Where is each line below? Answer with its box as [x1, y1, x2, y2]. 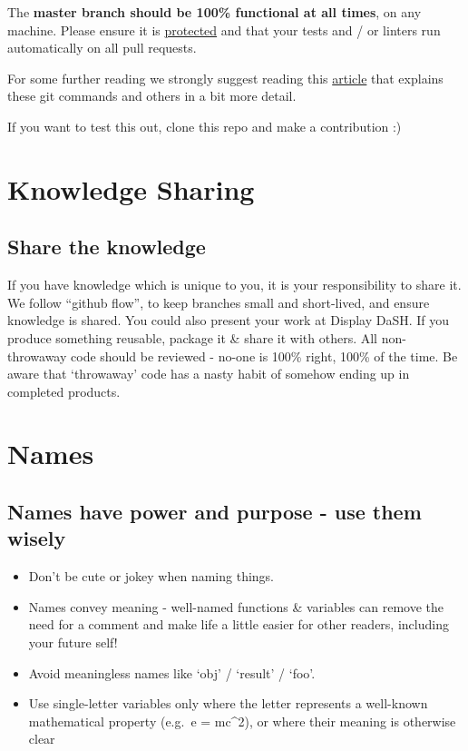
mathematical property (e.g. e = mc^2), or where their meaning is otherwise [28, 711, 456, 730]
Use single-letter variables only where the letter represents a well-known [28, 694, 428, 713]
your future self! [28, 633, 118, 652]
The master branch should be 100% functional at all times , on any [7, 3, 422, 21]
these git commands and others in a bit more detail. [7, 86, 297, 105]
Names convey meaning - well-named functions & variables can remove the [28, 597, 444, 616]
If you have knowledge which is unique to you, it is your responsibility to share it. [7, 275, 462, 294]
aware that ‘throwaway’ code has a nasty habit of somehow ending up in [7, 364, 410, 383]
